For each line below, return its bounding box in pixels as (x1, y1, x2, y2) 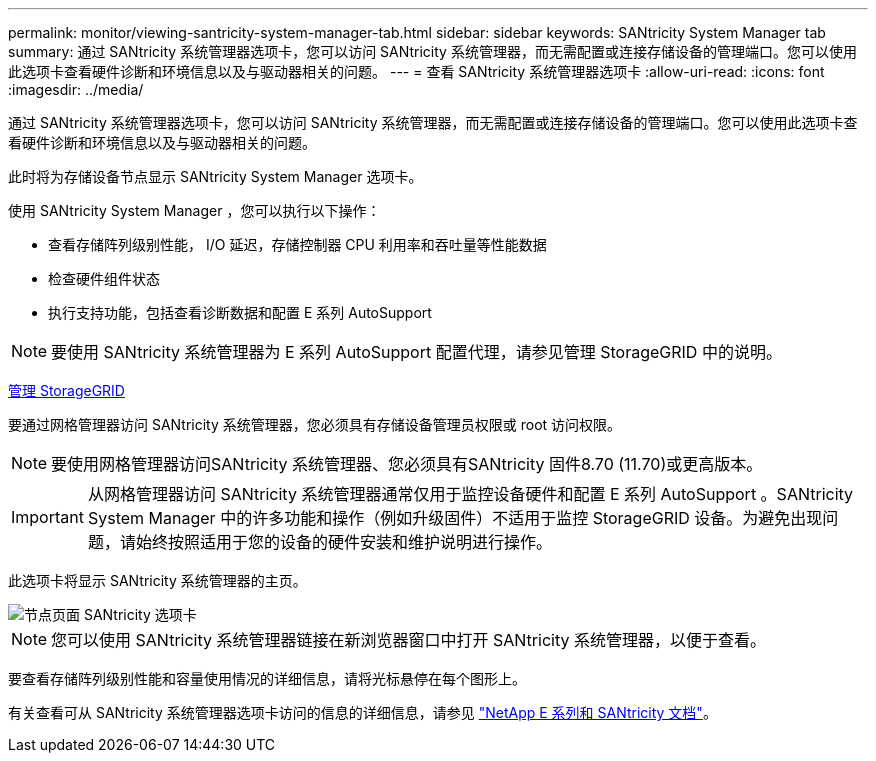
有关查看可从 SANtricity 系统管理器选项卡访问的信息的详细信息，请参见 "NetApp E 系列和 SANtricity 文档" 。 (8, 704, 717, 721)
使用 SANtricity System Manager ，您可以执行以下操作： (8, 202, 381, 219)
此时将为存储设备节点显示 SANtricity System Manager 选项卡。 (8, 168, 423, 185)
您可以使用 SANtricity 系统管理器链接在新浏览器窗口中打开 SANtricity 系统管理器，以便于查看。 (51, 630, 766, 650)
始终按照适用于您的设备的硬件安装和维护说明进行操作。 (135, 532, 552, 552)
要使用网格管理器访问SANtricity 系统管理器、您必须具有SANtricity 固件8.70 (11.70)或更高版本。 (51, 454, 763, 474)
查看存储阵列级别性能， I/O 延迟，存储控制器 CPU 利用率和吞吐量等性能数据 (48, 236, 547, 253)
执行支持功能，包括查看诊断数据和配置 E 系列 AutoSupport (48, 304, 432, 321)
